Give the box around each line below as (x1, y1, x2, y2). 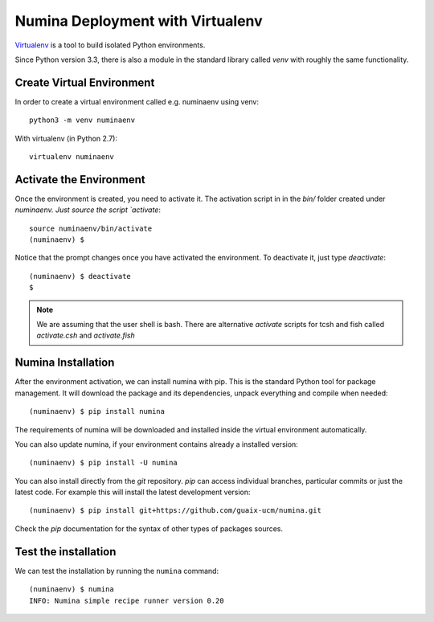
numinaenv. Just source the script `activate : (14, 205, 161, 215)
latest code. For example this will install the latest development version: (14, 487, 251, 497)
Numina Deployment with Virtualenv (14, 12, 263, 30)
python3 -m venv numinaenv (29, 116, 136, 125)
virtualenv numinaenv (29, 153, 114, 162)
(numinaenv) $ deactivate (29, 272, 132, 280)
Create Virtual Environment (14, 76, 155, 89)
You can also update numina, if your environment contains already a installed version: (14, 439, 299, 449)
